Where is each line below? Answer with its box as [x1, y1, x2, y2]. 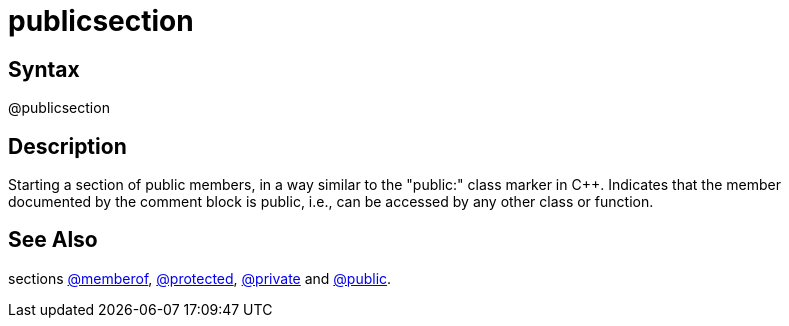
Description [8, 133, 127, 159]
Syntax [8, 56, 80, 82]
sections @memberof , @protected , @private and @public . [8, 269, 392, 287]
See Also [8, 227, 98, 253]
